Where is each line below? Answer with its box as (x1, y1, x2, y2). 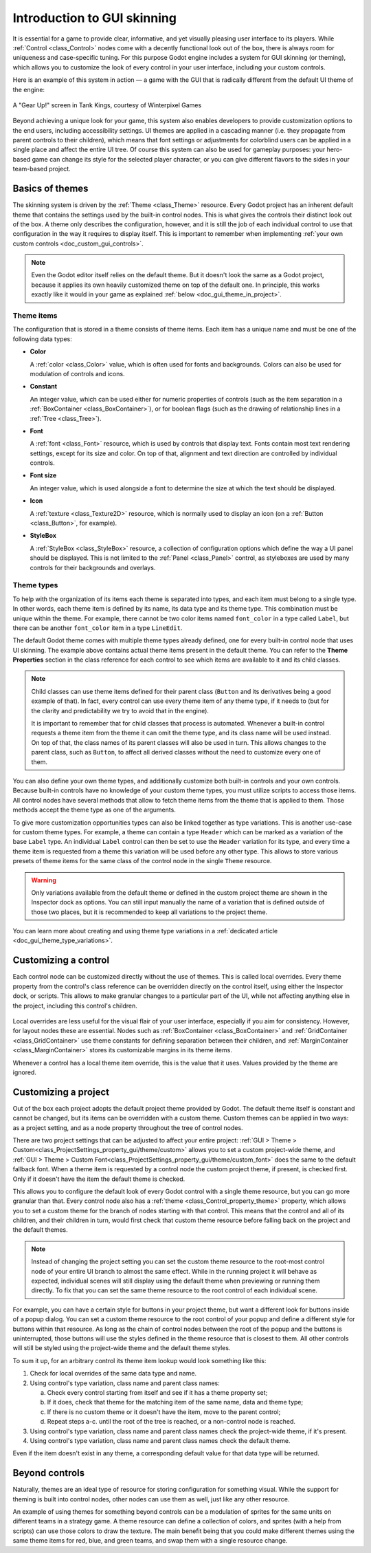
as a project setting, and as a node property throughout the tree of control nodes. (12, 1123, 243, 1131)
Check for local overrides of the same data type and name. (30, 1369, 197, 1378)
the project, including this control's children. (12, 1001, 137, 1010)
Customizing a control (12, 955, 110, 966)
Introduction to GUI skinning (12, 10, 177, 25)
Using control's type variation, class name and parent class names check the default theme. (30, 1436, 291, 1444)
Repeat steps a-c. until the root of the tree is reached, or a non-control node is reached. (47, 1418, 295, 1426)
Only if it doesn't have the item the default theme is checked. (12, 1175, 185, 1183)
